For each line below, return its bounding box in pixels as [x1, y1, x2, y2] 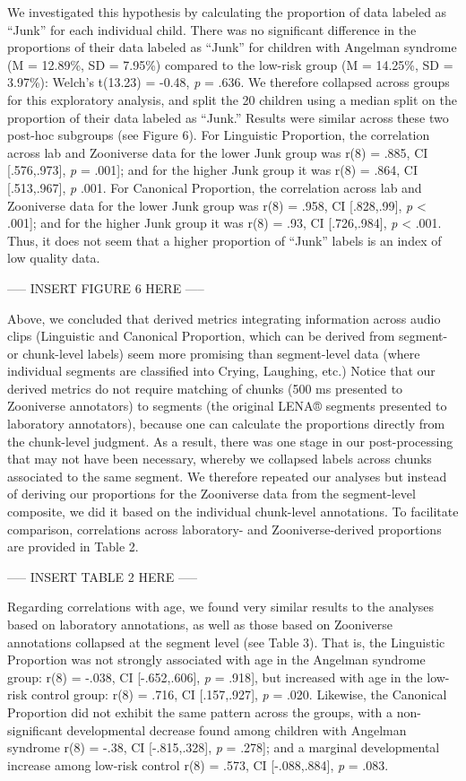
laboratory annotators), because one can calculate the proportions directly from [7, 414, 445, 433]
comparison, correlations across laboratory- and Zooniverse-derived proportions [7, 519, 442, 538]
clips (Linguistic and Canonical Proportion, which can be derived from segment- [7, 326, 448, 345]
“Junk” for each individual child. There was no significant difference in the [7, 20, 417, 39]
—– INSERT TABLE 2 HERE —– [7, 567, 197, 586]
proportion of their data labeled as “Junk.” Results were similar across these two [7, 108, 449, 126]
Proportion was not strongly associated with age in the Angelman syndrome [7, 650, 426, 669]
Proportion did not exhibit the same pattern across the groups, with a [7, 702, 393, 721]
